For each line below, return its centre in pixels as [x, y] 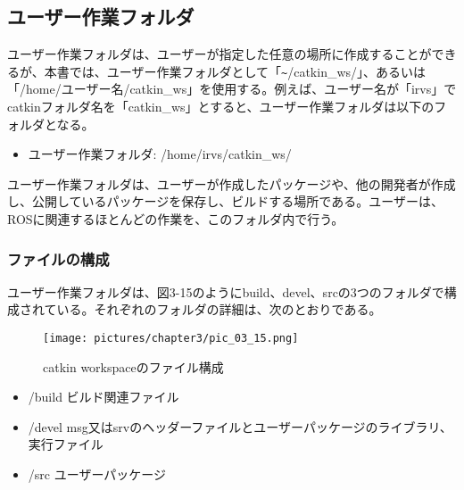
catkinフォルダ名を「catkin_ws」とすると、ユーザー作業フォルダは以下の [221, 107]
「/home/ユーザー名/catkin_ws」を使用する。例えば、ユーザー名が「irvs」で [232, 89]
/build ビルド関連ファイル [104, 397]
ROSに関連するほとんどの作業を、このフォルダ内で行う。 [176, 219]
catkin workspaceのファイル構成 [133, 366]
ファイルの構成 [58, 258]
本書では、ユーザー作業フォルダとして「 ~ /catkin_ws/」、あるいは [235, 71]
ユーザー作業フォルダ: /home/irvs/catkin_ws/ [160, 154]
